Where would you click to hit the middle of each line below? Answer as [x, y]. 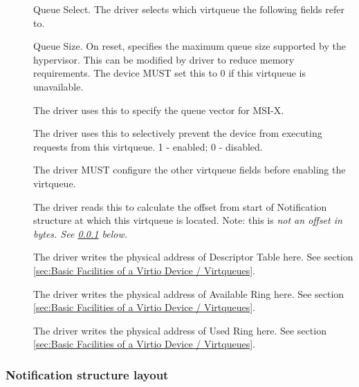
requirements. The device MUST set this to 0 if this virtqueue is [170, 73]
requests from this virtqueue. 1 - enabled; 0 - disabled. [148, 146]
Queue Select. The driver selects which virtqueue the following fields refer [189, 9]
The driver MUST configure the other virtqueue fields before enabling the [190, 170]
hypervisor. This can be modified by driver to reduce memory [164, 59]
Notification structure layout [87, 374]
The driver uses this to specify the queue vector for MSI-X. [159, 110]
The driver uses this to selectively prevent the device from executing [178, 133]
